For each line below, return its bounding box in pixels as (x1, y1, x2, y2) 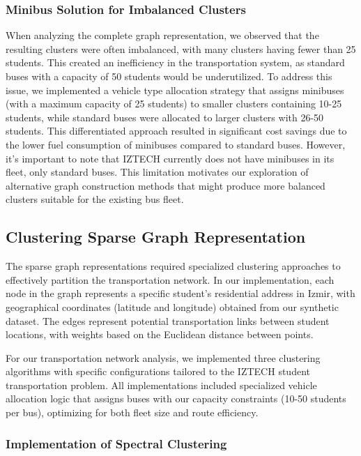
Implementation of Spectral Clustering (6, 434, 227, 452)
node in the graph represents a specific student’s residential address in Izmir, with (6, 286, 355, 301)
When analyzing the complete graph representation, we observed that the (6, 28, 319, 43)
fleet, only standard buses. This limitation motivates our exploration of (6, 165, 309, 179)
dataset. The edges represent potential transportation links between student (6, 313, 330, 328)
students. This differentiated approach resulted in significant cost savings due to (6, 123, 347, 138)
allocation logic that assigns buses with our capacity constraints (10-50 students (6, 391, 346, 406)
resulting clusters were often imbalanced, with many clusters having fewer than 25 (6, 41, 356, 56)
